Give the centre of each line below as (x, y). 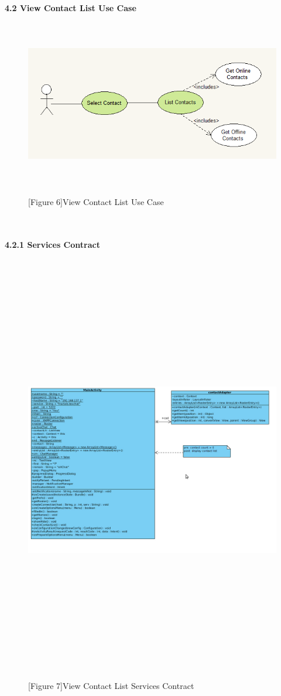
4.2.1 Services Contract (52, 244)
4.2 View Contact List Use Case (71, 7)
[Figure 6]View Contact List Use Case (96, 201)
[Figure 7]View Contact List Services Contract (111, 686)
